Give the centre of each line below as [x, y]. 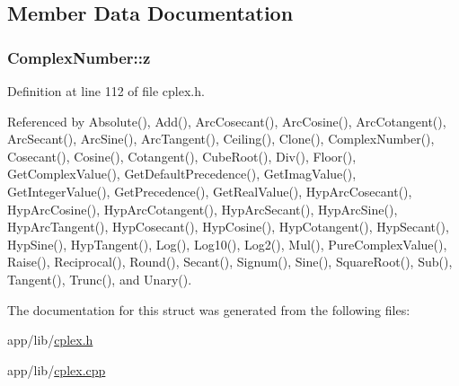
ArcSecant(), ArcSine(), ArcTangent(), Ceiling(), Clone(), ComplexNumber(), [221, 139]
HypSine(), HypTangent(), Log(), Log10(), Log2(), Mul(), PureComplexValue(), [227, 244]
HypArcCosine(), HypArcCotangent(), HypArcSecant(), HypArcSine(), [203, 209]
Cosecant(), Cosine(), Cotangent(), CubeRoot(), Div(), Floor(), [182, 156]
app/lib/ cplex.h [50, 340]
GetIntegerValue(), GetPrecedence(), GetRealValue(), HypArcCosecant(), [210, 191]
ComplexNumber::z [79, 57]
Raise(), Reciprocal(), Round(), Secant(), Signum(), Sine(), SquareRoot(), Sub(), [230, 262]
